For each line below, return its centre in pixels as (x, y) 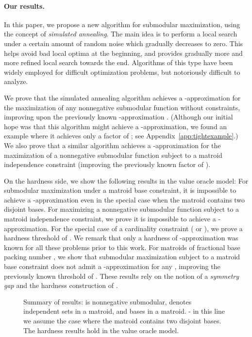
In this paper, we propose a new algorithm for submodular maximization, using (122, 24)
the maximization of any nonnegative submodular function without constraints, (122, 107)
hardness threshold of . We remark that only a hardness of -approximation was (121, 238)
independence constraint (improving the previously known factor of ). (107, 164)
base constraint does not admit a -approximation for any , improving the (112, 266)
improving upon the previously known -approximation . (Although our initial (118, 117)
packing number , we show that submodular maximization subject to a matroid (122, 257)
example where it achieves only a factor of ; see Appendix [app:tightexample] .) (121, 136)
